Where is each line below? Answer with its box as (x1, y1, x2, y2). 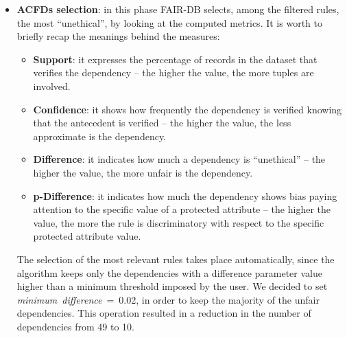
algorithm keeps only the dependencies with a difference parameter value (16, 265, 322, 280)
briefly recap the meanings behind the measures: (16, 29, 220, 43)
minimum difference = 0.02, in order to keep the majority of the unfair (16, 292, 320, 306)
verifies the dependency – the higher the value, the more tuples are (33, 65, 314, 80)
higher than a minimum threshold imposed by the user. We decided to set (16, 279, 328, 293)
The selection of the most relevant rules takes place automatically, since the (16, 251, 335, 266)
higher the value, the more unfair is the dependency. (33, 165, 253, 179)
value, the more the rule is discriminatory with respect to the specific (33, 215, 324, 229)
